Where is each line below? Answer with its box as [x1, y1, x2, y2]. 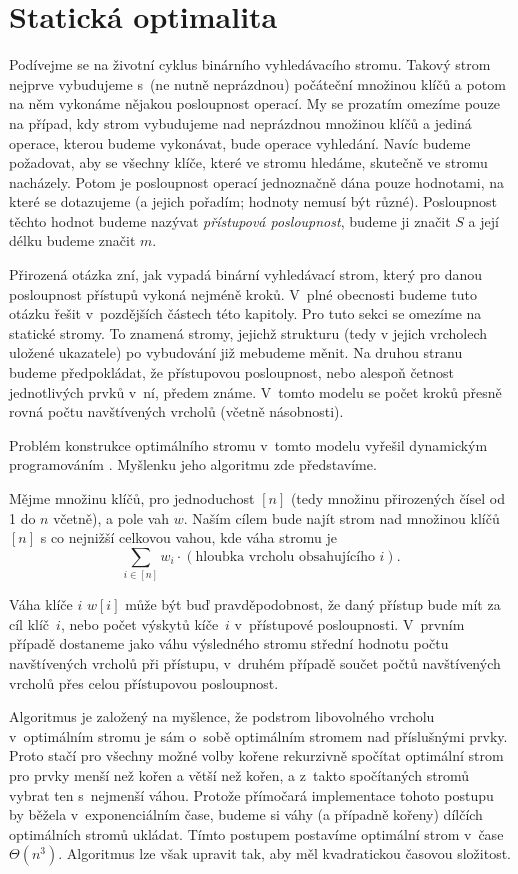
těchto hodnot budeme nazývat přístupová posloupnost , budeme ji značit [9, 210, 451, 231]
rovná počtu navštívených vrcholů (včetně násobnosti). [9, 401, 344, 422]
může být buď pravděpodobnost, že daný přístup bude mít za [125, 594, 501, 615]
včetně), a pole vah [53, 507, 170, 528]
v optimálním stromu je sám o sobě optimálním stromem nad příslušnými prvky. [9, 725, 508, 746]
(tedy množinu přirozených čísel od [290, 488, 505, 508]
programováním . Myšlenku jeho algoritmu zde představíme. [9, 454, 377, 475]
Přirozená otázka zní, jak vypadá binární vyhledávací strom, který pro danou [9, 264, 483, 285]
